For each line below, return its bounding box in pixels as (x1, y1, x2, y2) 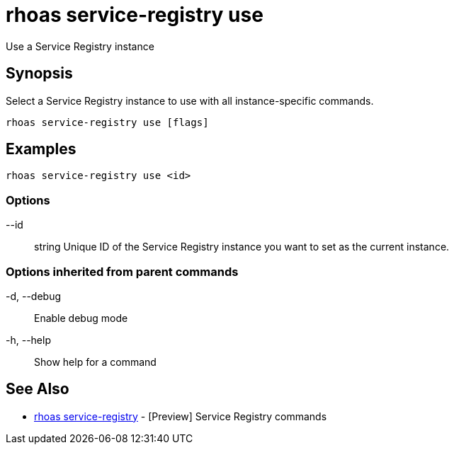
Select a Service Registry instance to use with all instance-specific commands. (6, 94, 374, 107)
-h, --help (6, 333, 51, 346)
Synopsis (6, 64, 73, 83)
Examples (6, 140, 76, 158)
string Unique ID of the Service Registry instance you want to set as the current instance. (34, 241, 450, 253)
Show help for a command (34, 355, 157, 368)
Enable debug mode (34, 311, 128, 324)
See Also (6, 380, 69, 398)
